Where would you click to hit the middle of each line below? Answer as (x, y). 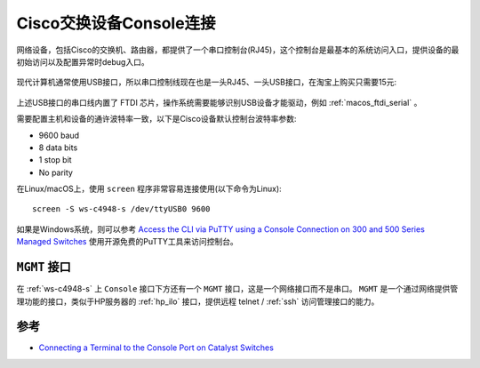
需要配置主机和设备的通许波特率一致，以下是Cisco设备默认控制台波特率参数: (156, 119)
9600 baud (59, 135)
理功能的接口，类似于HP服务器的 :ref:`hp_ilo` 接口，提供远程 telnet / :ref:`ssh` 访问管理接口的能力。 (198, 301)
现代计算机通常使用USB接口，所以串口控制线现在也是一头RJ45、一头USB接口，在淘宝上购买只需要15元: (207, 82)
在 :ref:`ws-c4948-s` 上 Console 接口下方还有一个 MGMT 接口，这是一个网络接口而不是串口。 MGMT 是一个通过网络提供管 (237, 289)
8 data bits (58, 148)
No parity (56, 172)
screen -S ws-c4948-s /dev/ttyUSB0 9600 (121, 209)
